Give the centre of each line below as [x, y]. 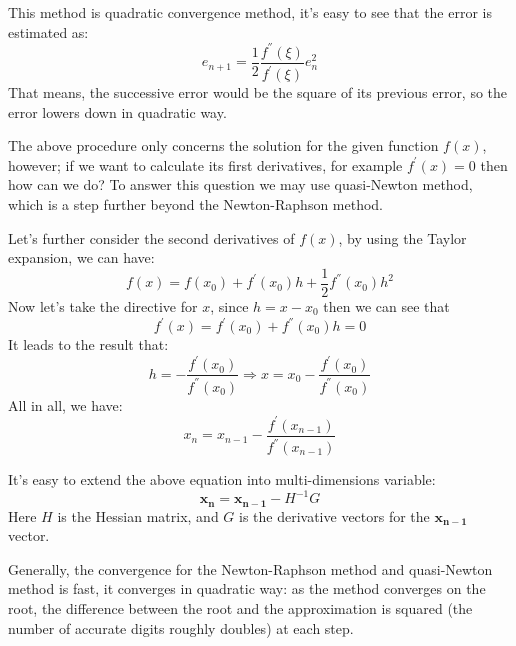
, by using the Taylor [402, 237]
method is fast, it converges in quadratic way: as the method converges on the [247, 588]
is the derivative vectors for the [334, 515]
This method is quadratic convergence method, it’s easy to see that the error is [250, 12]
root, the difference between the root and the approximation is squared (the [240, 607]
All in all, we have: [65, 404]
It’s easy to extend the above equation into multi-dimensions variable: [222, 479]
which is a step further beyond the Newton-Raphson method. [196, 204]
